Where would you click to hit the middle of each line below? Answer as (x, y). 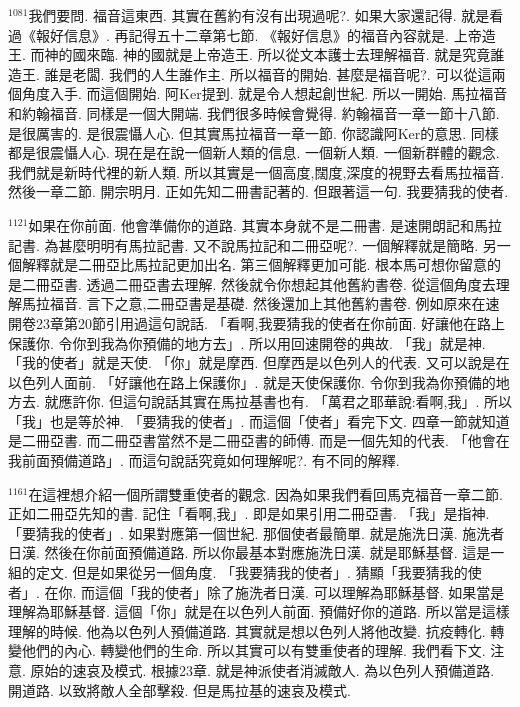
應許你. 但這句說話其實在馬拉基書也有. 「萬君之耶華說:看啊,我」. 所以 (285, 401)
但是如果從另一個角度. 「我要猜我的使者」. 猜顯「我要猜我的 (270, 572)
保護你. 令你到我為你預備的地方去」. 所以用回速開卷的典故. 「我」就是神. (247, 342)
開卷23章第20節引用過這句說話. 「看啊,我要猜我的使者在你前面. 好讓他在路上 (256, 322)
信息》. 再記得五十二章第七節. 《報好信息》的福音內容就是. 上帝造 (279, 34)
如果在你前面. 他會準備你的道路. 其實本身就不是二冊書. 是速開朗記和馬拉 (265, 224)
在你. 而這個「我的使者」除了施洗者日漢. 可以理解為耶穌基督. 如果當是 (274, 591)
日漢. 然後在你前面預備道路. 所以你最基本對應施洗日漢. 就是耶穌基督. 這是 (249, 552)
